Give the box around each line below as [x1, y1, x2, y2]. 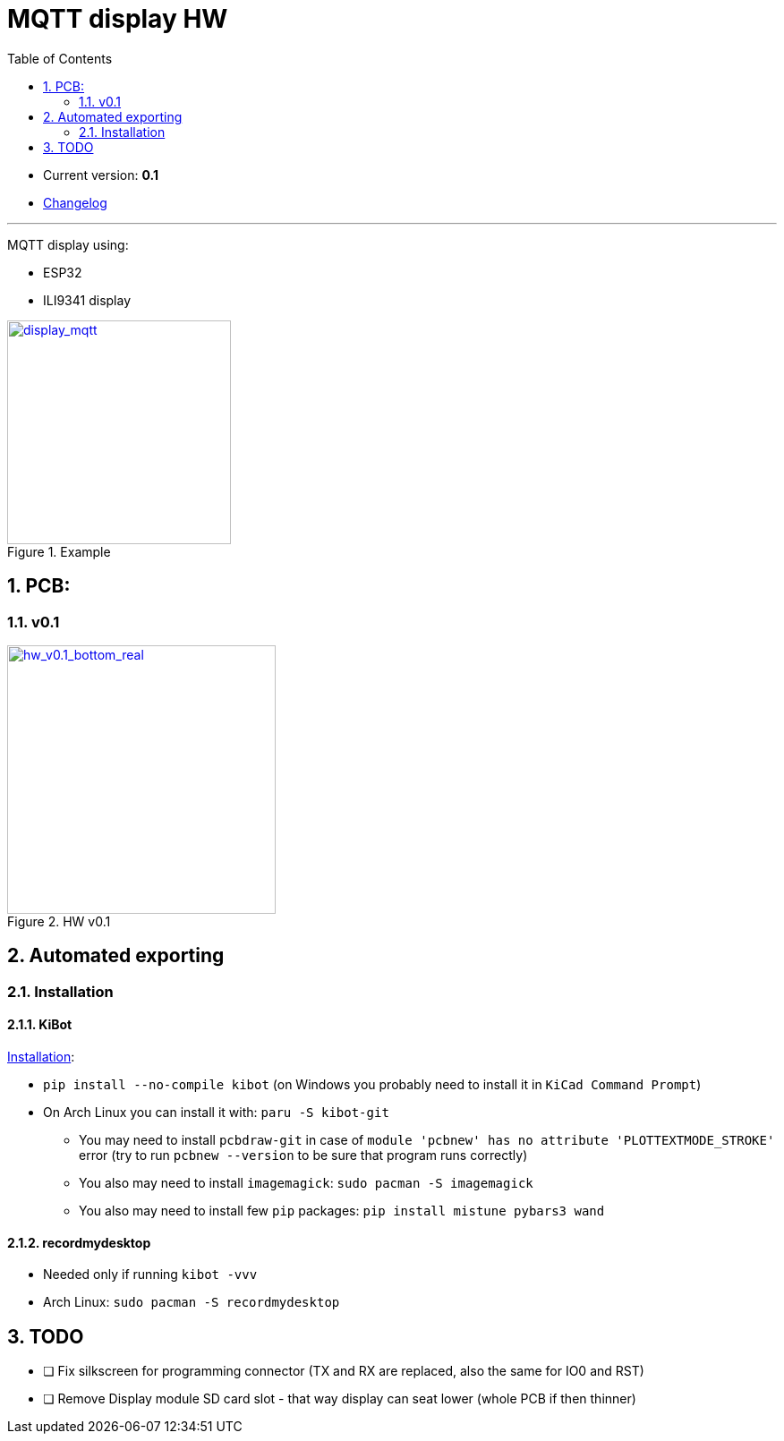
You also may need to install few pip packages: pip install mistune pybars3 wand [79, 1203, 605, 1219]
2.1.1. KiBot [7, 1017, 72, 1033]
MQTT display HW [7, 4, 228, 34]
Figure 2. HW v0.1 [7, 913, 111, 929]
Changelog [43, 194, 107, 210]
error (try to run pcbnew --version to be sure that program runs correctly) [79, 1147, 528, 1164]
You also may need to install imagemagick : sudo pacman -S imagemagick [79, 1175, 533, 1191]
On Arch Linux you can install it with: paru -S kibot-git [43, 1104, 389, 1121]
